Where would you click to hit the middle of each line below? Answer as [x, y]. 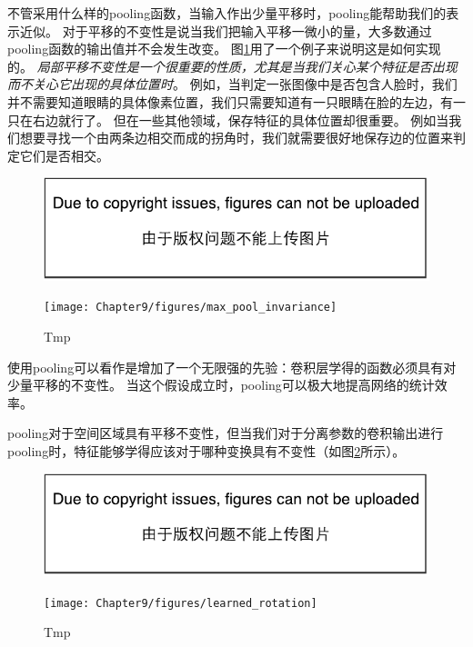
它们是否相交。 [64, 155]
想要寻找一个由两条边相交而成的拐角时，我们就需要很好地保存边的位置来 [236, 138]
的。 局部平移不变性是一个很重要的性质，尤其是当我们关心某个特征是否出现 [232, 66]
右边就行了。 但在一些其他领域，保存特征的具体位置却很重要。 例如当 [241, 119]
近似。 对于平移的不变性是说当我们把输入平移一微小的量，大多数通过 [226, 30]
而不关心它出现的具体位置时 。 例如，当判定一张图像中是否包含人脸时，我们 [232, 84]
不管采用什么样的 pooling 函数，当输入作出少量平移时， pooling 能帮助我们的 [227, 13]
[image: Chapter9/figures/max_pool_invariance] [191, 308]
